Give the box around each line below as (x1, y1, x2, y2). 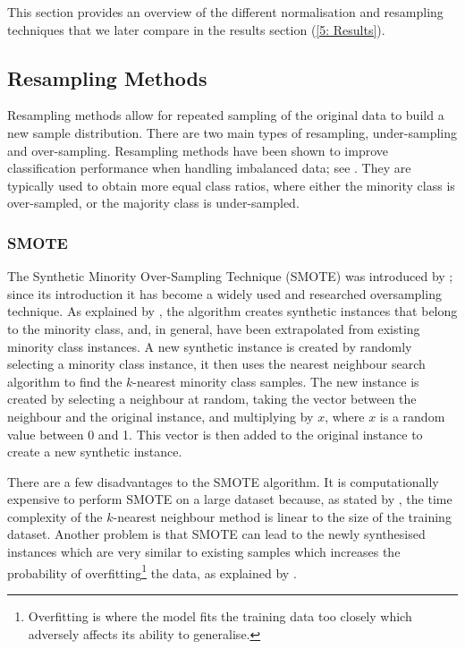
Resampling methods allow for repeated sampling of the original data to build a (7, 106, 444, 124)
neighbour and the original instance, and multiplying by (7, 406, 314, 425)
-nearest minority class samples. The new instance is (132, 371, 419, 390)
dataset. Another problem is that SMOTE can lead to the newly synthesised (7, 525, 426, 543)
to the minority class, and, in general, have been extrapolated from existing (7, 319, 420, 337)
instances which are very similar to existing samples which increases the (7, 542, 401, 561)
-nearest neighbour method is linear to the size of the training (113, 507, 452, 525)
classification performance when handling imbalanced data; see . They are (7, 158, 411, 177)
